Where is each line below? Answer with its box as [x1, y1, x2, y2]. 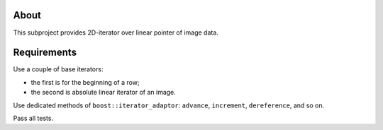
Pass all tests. [13, 114, 53, 122]
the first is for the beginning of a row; [30, 78, 140, 86]
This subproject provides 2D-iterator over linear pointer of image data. [13, 28, 219, 37]
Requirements [13, 47, 77, 59]
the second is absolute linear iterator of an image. [30, 88, 177, 97]
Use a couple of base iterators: [13, 65, 104, 73]
